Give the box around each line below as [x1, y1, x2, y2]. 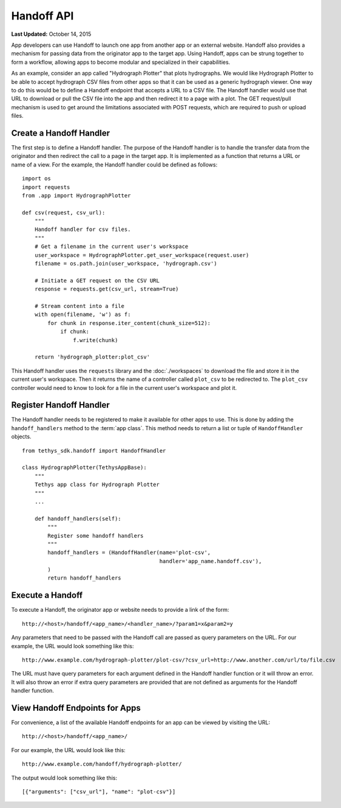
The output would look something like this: [11, 774, 118, 781]
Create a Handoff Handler [11, 128, 110, 138]
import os [22, 175, 51, 182]
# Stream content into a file [34, 303, 124, 309]
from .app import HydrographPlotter [22, 192, 131, 199]
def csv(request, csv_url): [22, 209, 106, 216]
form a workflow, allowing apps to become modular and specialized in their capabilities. [11, 58, 231, 66]
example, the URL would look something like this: [11, 642, 134, 649]
